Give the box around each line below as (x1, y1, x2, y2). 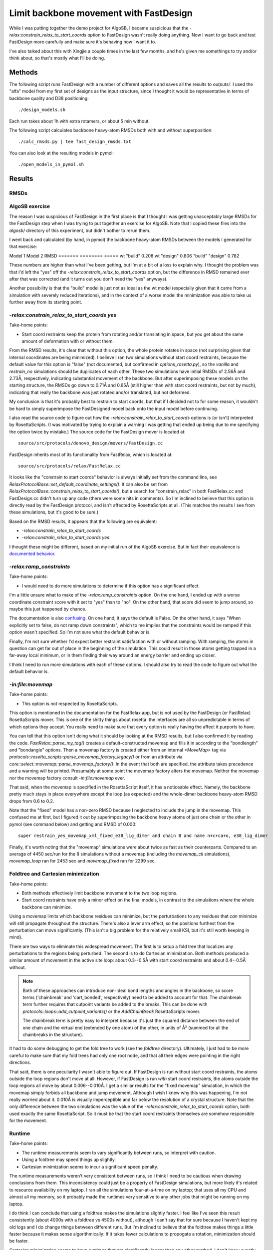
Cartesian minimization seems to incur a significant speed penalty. (21, 1163, 158, 1169)
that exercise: (9, 243, 37, 249)
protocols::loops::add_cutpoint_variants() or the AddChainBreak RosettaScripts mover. (22, 1008, 201, 1014)
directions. (9, 1059, 31, 1065)
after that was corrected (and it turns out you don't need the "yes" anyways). (9, 275, 168, 282)
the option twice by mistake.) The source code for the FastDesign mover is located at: (9, 428, 186, 434)
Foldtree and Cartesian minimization (9, 870, 99, 877)
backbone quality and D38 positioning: (9, 95, 89, 101)
